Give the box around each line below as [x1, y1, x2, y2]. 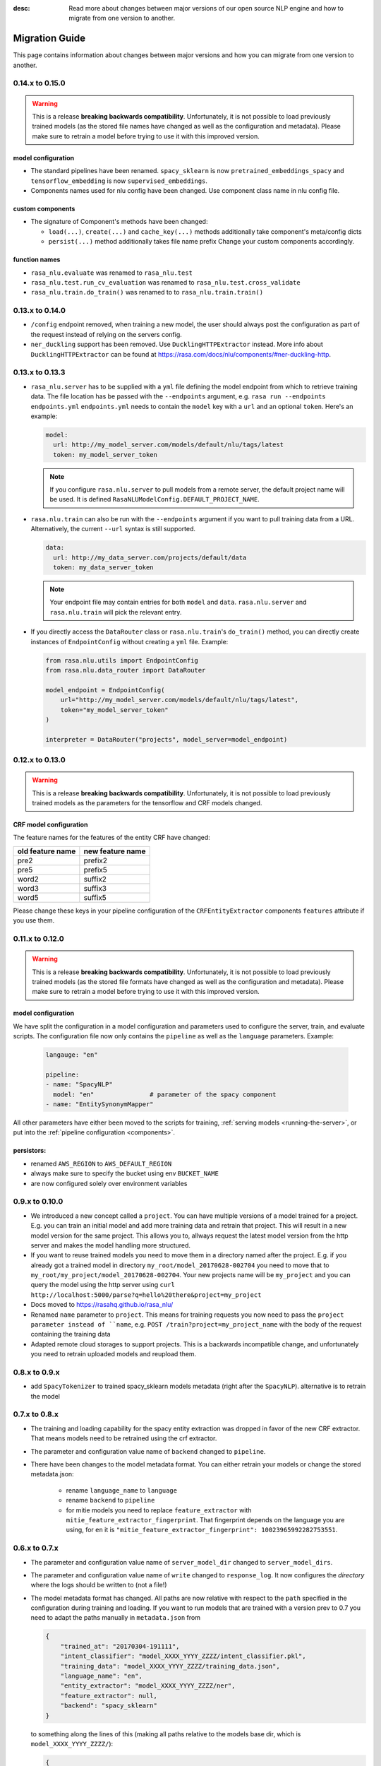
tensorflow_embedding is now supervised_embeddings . [30, 177, 208, 185]
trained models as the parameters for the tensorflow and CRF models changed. [32, 799, 262, 807]
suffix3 [83, 883, 107, 893]
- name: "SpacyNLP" [45, 1081, 113, 1089]
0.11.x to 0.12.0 [13, 933, 65, 943]
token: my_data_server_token [53, 564, 155, 571]
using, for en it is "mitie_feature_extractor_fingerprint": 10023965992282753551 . [66, 1526, 338, 1534]
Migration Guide [13, 32, 86, 45]
